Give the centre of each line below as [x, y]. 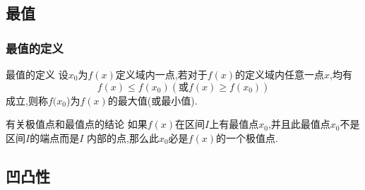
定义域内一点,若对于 [161, 74]
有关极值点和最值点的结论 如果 [77, 124]
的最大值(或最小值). [152, 100]
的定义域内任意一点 [280, 74]
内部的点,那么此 [123, 137]
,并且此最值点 [299, 124]
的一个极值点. [247, 137]
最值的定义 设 [37, 74]
